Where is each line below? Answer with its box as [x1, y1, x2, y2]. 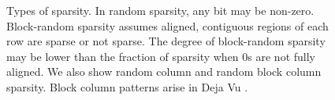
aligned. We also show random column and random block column [6, 63, 322, 80]
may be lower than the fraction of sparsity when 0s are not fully [6, 48, 315, 64]
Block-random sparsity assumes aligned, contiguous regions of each [6, 17, 329, 34]
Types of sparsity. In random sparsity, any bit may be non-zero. [6, 2, 315, 18]
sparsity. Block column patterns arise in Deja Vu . [6, 78, 248, 95]
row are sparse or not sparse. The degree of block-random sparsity [6, 33, 326, 49]
